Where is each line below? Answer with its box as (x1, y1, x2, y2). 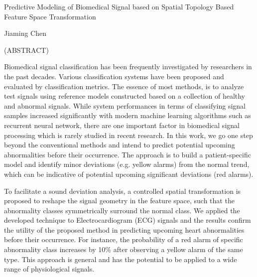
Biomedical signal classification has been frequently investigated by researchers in (4, 61, 252, 72)
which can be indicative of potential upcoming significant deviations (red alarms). (4, 168, 254, 179)
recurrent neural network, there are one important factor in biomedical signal (4, 120, 240, 130)
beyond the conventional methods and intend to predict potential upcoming (4, 139, 235, 150)
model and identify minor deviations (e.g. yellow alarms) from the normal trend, (4, 159, 250, 169)
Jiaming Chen (4, 28, 46, 38)
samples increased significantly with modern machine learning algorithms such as (4, 110, 251, 121)
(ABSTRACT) (4, 44, 49, 55)
